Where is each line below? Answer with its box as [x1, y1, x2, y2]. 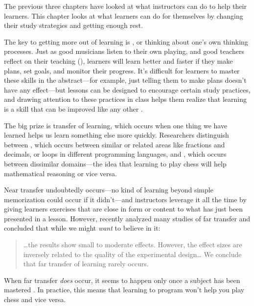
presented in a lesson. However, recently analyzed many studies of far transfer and [4, 213, 251, 223]
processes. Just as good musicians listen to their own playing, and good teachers [4, 46, 244, 56]
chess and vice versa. [4, 294, 66, 305]
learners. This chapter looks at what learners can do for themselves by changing [4, 10, 243, 21]
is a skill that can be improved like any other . [4, 103, 143, 114]
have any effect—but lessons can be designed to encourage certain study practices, [4, 84, 251, 94]
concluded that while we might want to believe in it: [4, 223, 161, 233]
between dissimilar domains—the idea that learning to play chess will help [4, 158, 227, 168]
